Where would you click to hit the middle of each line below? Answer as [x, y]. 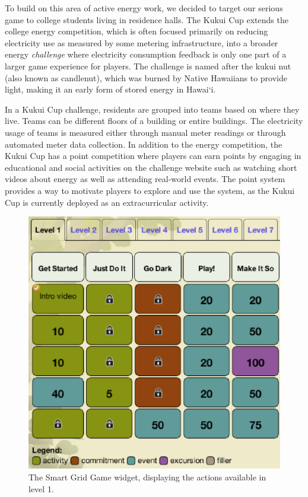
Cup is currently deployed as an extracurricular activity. [107, 202]
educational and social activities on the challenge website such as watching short [151, 167]
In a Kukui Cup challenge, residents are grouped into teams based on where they [152, 109]
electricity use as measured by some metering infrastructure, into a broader [142, 42]
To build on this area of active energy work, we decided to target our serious [144, 8]
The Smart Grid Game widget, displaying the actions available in [147, 477]
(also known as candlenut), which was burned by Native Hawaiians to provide [146, 77]
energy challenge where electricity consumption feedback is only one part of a [146, 54]
